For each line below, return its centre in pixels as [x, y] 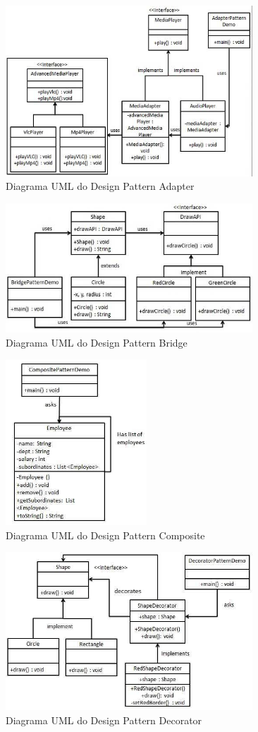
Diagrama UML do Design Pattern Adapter [100, 186]
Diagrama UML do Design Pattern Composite [105, 535]
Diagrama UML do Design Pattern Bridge [97, 342]
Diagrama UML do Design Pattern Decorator [104, 720]
